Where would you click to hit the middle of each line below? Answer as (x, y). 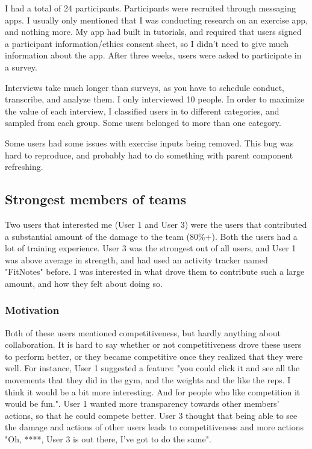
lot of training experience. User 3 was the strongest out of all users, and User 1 (151, 248)
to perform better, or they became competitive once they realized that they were (154, 356)
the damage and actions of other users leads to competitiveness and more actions (154, 427)
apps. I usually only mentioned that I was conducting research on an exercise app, (156, 20)
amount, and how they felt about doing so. (84, 283)
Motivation (32, 310)
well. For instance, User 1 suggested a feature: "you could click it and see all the (152, 368)
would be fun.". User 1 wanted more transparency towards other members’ (142, 403)
